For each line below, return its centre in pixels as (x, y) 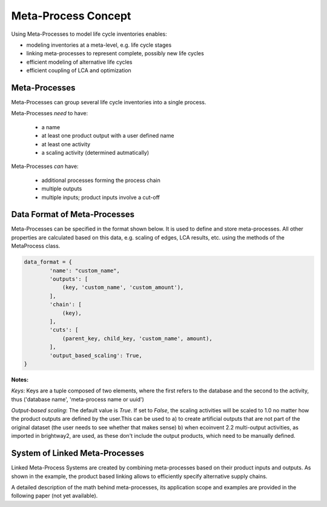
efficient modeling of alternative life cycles (79, 62)
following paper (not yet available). (54, 496)
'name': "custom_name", (85, 270)
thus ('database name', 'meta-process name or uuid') (78, 399)
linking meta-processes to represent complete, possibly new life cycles (115, 53)
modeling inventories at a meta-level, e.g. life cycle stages (99, 45)
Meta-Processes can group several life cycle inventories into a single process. (109, 102)
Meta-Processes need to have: (49, 113)
